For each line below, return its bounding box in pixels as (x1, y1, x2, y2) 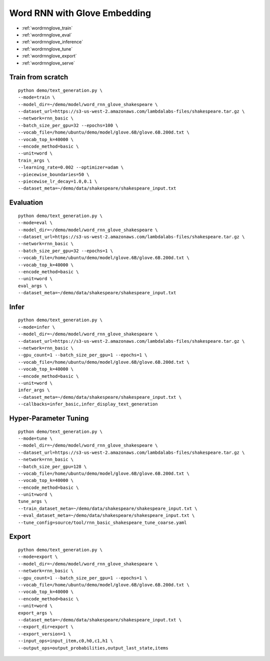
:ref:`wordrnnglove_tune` (21, 46, 73, 52)
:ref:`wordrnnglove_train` (21, 25, 73, 31)
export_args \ (18, 610, 52, 615)
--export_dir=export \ (18, 624, 74, 630)
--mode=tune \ (18, 435, 52, 441)
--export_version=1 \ (18, 631, 71, 636)
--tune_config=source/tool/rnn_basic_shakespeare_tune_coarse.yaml (18, 519, 187, 525)
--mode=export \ (18, 554, 58, 560)
